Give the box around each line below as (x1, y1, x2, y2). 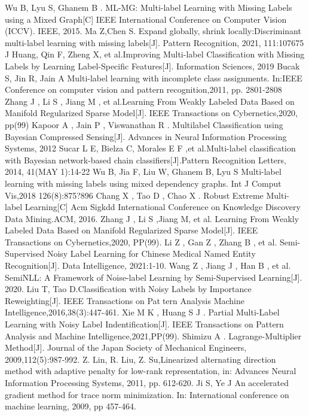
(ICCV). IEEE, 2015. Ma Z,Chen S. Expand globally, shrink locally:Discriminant (5, 25, 301, 37)
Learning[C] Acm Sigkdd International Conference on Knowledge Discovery (25, 201, 301, 213)
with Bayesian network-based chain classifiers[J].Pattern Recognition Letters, (5, 153, 286, 166)
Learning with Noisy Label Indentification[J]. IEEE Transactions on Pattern (5, 318, 284, 330)
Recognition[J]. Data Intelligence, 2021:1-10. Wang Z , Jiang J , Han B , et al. (5, 259, 291, 272)
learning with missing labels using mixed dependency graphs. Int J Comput (5, 177, 282, 189)
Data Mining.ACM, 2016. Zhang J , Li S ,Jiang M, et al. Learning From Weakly (5, 212, 299, 224)
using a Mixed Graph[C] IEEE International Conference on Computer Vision (5, 13, 287, 25)
